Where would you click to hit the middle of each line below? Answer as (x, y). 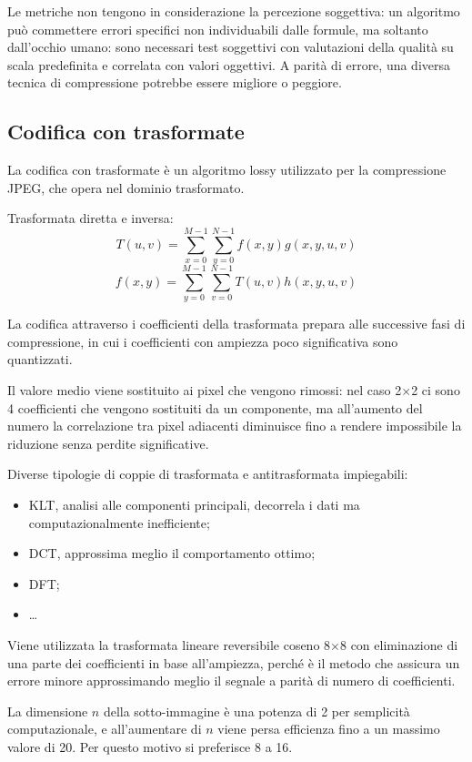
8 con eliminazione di (399, 644)
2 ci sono (436, 389)
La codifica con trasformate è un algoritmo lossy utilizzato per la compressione (227, 170)
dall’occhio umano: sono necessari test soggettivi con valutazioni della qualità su (231, 47)
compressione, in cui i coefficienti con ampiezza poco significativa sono (203, 341)
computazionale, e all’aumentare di (105, 729)
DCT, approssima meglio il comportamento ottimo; (172, 553)
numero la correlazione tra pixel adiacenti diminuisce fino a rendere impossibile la (235, 426)
